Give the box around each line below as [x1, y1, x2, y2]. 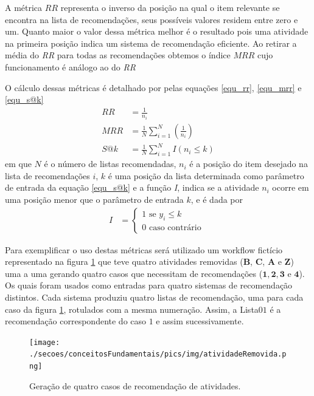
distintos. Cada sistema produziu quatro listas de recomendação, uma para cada [5, 290, 304, 303]
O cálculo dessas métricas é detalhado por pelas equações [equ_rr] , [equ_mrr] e [5, 81, 302, 94]
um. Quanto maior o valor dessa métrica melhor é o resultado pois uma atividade [5, 25, 309, 38]
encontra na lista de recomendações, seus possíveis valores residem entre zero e [5, 13, 298, 26]
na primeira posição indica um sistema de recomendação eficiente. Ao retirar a [5, 36, 297, 49]
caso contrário [148, 223, 201, 232]
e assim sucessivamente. [156, 315, 244, 327]
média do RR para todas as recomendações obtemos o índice [5, 49, 231, 61]
